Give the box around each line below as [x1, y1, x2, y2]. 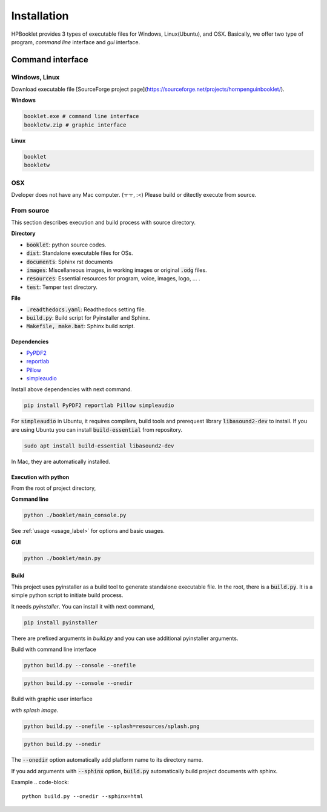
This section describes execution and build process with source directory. [11, 219, 196, 226]
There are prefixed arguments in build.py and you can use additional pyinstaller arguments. [11, 635, 239, 642]
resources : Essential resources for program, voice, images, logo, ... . [26, 275, 200, 282]
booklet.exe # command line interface [24, 113, 139, 120]
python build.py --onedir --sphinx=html [22, 793, 144, 799]
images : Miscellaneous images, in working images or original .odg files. [26, 266, 207, 274]
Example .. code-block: [11, 779, 69, 786]
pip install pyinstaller [24, 619, 98, 626]
